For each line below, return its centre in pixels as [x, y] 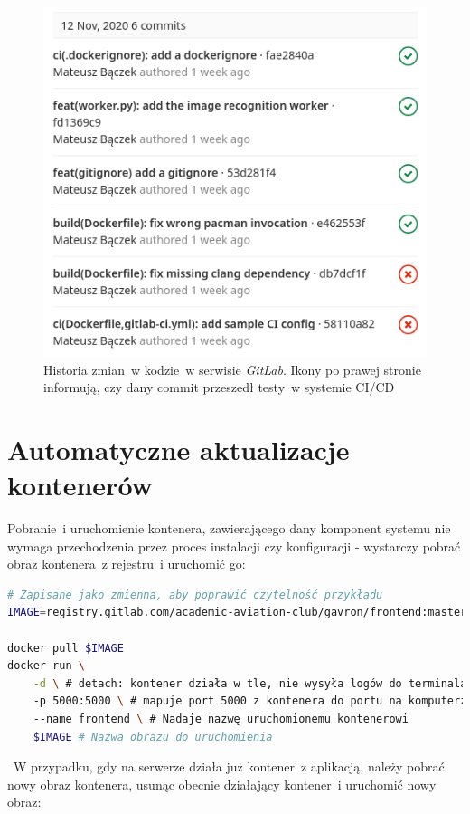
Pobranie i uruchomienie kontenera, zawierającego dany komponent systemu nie [229, 528]
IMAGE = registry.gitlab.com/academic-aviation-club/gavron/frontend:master [237, 613]
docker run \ [46, 666]
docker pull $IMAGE [66, 648]
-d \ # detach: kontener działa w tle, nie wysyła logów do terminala [250, 683]
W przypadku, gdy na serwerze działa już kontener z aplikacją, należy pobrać [229, 766]
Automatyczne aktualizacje [179, 449]
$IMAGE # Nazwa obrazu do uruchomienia [153, 737]
